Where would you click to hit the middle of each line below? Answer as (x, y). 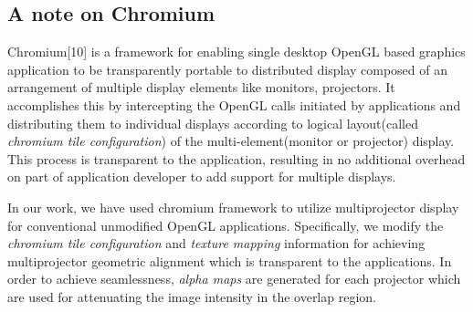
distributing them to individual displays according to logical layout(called (213, 123)
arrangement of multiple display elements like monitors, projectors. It (201, 87)
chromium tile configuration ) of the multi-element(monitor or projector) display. (231, 141)
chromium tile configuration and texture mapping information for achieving (216, 243)
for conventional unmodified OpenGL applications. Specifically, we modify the (226, 225)
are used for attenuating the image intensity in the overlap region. (192, 296)
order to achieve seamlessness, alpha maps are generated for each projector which (234, 279)
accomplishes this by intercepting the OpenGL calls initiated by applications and (234, 104)
